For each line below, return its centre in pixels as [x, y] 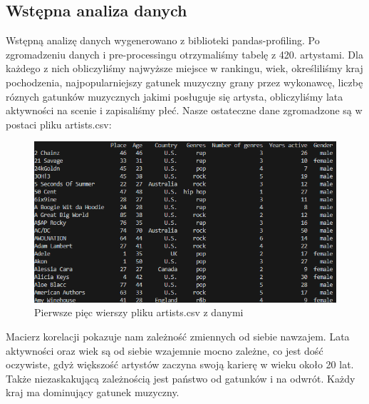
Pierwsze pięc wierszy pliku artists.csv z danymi [139, 312]
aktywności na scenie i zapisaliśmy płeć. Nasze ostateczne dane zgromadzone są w [184, 110]
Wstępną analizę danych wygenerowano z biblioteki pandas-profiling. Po [163, 40]
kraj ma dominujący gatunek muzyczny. [93, 392]
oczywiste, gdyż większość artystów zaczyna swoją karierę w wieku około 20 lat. [180, 364]
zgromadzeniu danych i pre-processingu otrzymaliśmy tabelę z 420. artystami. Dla [184, 54]
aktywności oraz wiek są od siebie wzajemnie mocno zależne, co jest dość [165, 350]
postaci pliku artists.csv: [59, 124]
